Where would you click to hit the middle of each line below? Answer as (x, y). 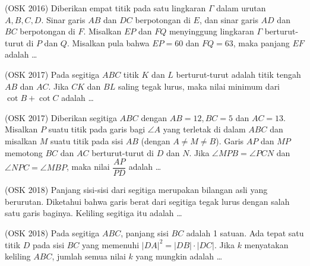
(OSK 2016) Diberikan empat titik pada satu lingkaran (105, 8)
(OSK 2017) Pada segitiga (52, 74)
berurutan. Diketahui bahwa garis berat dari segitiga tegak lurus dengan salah (147, 201)
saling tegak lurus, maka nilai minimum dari (199, 86)
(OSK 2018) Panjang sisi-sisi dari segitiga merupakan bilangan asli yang (136, 190)
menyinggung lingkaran (211, 31)
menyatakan (266, 244)
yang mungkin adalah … (179, 256)
